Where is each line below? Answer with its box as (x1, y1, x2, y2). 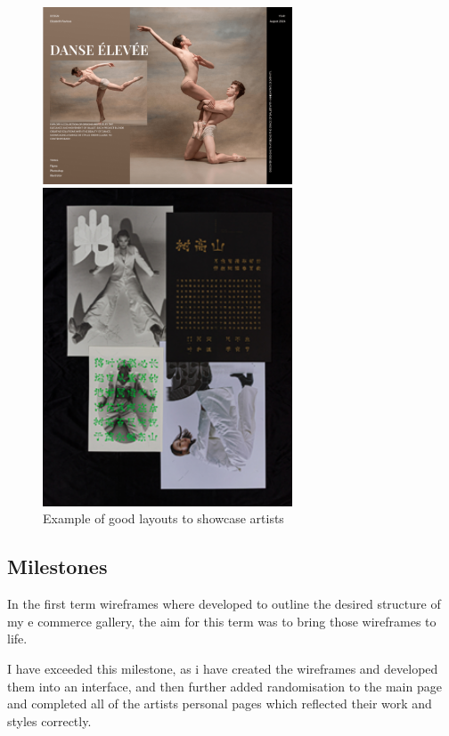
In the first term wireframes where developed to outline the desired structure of (7, 594, 441, 613)
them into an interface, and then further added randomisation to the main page (7, 676, 442, 695)
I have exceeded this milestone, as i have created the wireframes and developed (7, 659, 438, 677)
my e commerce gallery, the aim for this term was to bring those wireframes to (7, 611, 437, 630)
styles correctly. (7, 711, 92, 730)
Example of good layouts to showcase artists (43, 509, 284, 528)
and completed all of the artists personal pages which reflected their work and (7, 694, 432, 713)
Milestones (7, 553, 108, 580)
